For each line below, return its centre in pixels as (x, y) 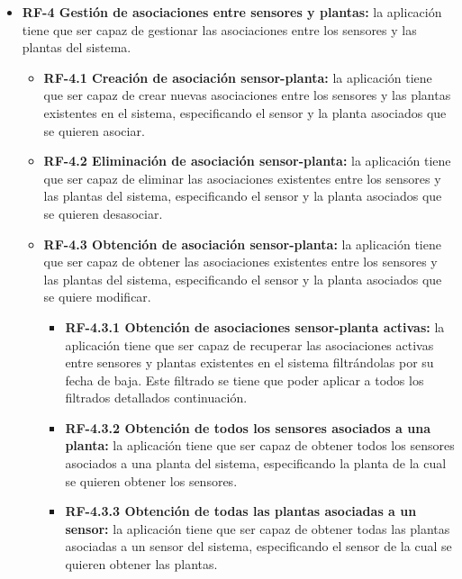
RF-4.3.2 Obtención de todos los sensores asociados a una (248, 427)
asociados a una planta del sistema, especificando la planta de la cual (256, 463)
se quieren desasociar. (103, 213)
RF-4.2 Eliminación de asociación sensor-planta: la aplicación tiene (247, 161)
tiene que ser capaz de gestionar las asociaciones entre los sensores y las (219, 29)
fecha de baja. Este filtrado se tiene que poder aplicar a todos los (245, 380)
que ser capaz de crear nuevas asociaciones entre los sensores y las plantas (247, 95)
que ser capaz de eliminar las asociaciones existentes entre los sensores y (242, 178)
